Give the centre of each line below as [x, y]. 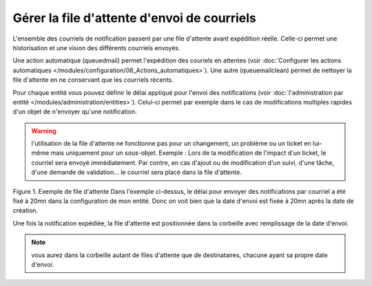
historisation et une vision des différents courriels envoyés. [96, 47]
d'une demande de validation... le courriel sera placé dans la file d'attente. [136, 173]
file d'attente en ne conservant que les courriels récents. [93, 80]
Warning [44, 131]
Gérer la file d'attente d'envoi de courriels [134, 18]
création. [25, 210]
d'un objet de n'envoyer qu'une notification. [75, 112]
